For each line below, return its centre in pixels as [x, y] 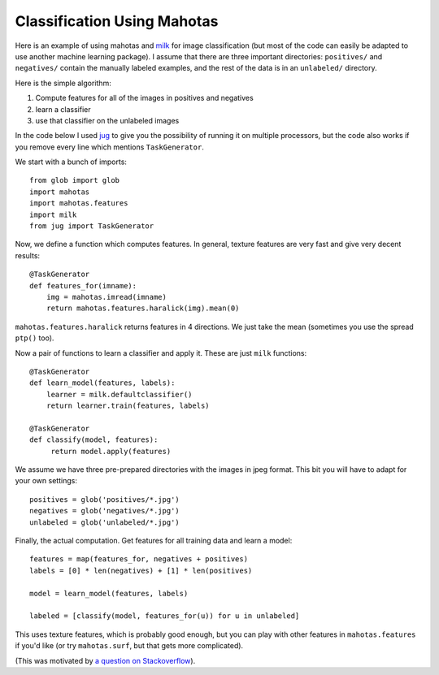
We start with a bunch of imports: [71, 162]
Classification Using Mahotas [117, 21]
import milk [53, 214]
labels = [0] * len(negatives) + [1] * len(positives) [141, 570]
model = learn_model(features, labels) [109, 593]
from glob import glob [75, 180]
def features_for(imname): [83, 286]
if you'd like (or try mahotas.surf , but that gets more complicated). [129, 646]
